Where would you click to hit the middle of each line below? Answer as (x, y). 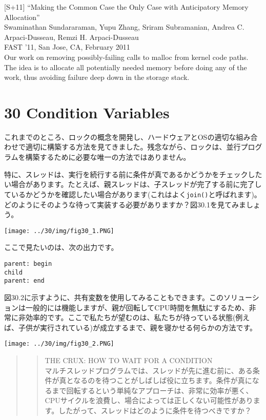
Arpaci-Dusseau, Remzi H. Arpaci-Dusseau (71, 37)
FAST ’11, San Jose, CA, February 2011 (67, 47)
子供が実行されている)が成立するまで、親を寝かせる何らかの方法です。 (138, 327)
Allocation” (22, 17)
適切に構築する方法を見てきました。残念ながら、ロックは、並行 (133, 147)
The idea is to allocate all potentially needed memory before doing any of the (126, 67)
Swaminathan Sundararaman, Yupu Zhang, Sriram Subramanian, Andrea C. (124, 27)
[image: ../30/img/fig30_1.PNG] (59, 231)
